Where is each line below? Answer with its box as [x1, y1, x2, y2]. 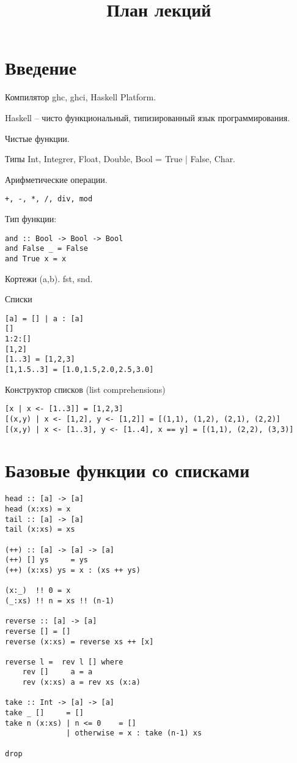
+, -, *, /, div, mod [5, 195, 93, 204]
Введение [5, 55, 77, 80]
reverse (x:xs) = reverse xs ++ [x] [5, 637, 154, 646]
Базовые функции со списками [5, 458, 250, 483]
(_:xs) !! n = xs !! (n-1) [5, 596, 114, 605]
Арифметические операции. [5, 173, 108, 185]
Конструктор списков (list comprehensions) [5, 382, 166, 395]
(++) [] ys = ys [5, 556, 89, 565]
